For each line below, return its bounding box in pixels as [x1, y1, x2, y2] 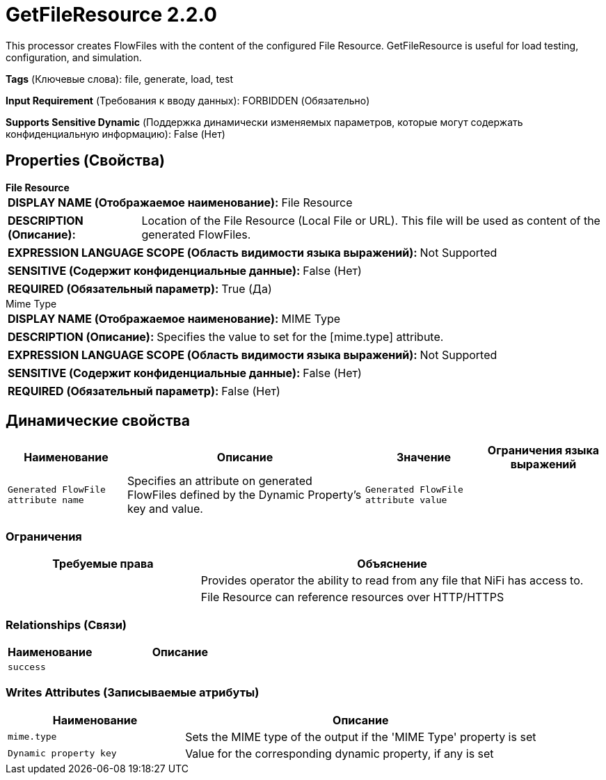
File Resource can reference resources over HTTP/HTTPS [200, 590, 504, 605]
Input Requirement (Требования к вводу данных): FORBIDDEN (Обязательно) [6, 94, 370, 106]
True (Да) [221, 281, 272, 296]
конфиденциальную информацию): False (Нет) [6, 127, 225, 140]
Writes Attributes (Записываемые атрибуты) [6, 685, 260, 700]
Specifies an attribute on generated [127, 474, 312, 488]
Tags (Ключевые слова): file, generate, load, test [6, 72, 234, 85]
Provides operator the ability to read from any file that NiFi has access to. [200, 573, 584, 588]
